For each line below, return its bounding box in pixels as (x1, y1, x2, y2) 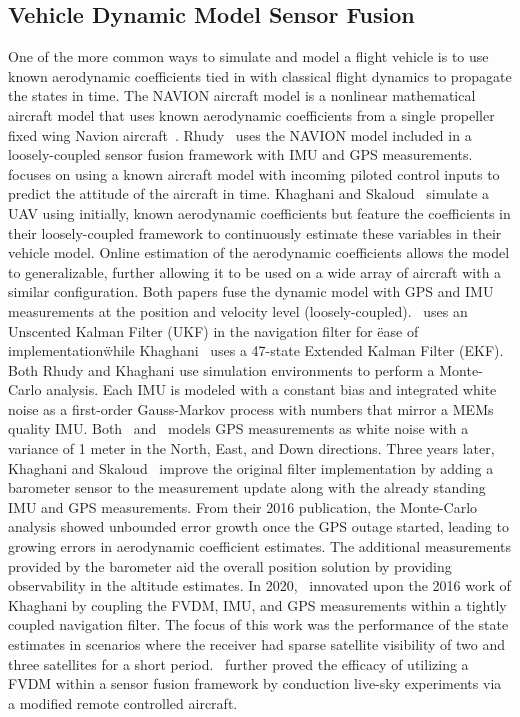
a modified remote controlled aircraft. (8, 692, 238, 713)
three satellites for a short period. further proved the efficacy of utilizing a (8, 653, 469, 674)
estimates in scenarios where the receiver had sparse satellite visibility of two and (8, 634, 505, 655)
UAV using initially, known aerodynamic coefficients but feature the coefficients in (8, 202, 511, 223)
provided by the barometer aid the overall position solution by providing (8, 555, 452, 576)
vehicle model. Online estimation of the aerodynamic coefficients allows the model (8, 242, 510, 263)
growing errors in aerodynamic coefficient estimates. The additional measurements (8, 536, 512, 557)
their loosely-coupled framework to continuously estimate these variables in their (8, 222, 502, 243)
